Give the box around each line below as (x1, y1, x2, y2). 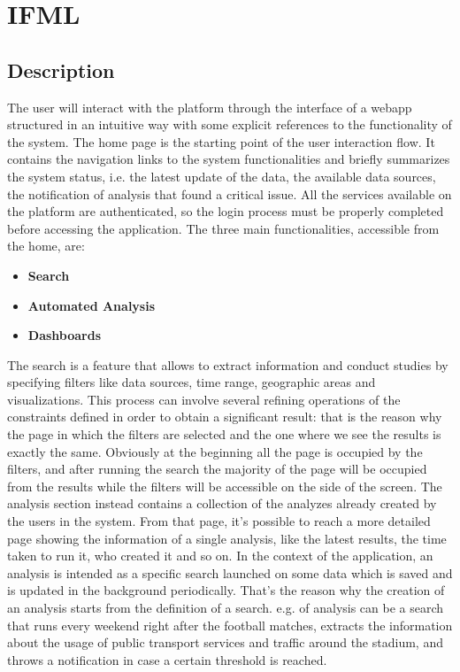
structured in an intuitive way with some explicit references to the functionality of (7, 115, 452, 134)
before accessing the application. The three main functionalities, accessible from (7, 219, 440, 237)
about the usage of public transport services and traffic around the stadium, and (7, 633, 443, 652)
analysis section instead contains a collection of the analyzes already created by (7, 494, 437, 513)
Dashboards (27, 326, 102, 344)
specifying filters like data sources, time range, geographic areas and (7, 373, 376, 391)
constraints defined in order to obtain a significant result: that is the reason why (7, 407, 442, 426)
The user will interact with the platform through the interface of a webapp (7, 97, 412, 116)
